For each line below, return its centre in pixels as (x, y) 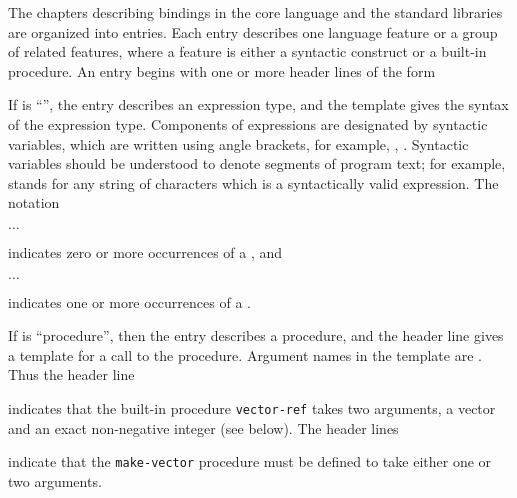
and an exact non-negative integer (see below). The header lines (203, 427)
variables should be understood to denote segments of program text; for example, (257, 163)
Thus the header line (71, 374)
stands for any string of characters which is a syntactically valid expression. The (253, 182)
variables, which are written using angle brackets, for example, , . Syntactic (238, 143)
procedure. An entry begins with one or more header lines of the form (222, 70)
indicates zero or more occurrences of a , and (145, 251)
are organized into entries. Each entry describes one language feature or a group (253, 31)
